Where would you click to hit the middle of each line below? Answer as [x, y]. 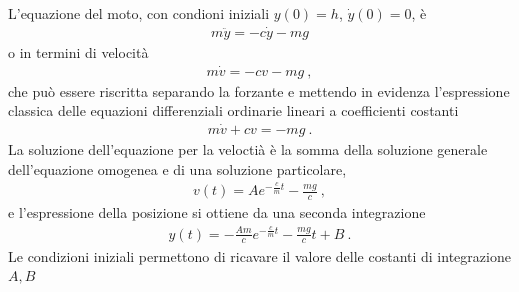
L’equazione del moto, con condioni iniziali [139, 13]
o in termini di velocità [78, 51]
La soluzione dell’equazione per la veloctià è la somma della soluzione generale [248, 149]
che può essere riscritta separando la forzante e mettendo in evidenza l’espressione [259, 90]
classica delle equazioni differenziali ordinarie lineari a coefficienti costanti [233, 110]
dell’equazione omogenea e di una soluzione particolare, [177, 168]
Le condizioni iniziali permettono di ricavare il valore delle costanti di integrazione [259, 255]
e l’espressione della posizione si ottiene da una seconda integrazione [217, 212]
